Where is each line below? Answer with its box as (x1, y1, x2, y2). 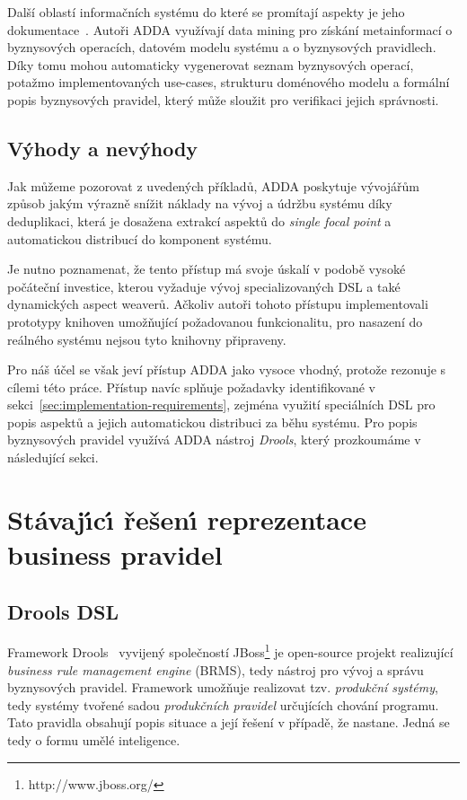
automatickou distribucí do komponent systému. (7, 229, 272, 248)
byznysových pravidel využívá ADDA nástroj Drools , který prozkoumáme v (7, 430, 421, 449)
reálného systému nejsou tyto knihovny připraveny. (7, 330, 286, 348)
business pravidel (7, 536, 223, 573)
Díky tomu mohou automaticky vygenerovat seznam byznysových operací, (7, 55, 414, 74)
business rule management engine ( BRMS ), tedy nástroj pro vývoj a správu (7, 660, 424, 679)
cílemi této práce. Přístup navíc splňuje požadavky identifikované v (7, 377, 375, 396)
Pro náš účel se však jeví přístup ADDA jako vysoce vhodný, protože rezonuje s (7, 360, 446, 379)
